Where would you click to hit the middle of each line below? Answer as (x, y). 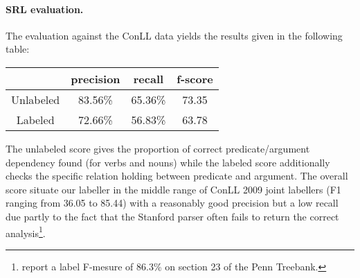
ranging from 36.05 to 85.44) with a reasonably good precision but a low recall (172, 203)
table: (18, 49)
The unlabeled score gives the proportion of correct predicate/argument (158, 148)
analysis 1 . (26, 232)
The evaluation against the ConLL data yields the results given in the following (174, 35)
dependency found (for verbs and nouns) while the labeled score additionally (168, 162)
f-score (195, 78)
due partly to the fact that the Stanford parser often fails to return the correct (172, 216)
